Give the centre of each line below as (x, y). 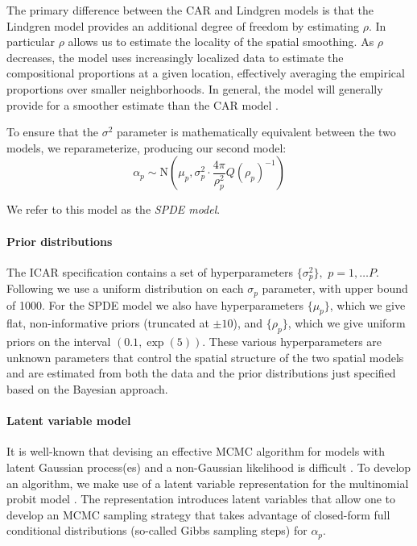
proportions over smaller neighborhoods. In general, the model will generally (195, 88)
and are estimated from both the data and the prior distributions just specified (201, 373)
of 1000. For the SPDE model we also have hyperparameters (155, 304)
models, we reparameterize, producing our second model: (147, 147)
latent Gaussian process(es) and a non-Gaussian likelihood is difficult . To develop (209, 467)
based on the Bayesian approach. (87, 389)
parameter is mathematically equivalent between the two (256, 132)
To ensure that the (53, 132)
